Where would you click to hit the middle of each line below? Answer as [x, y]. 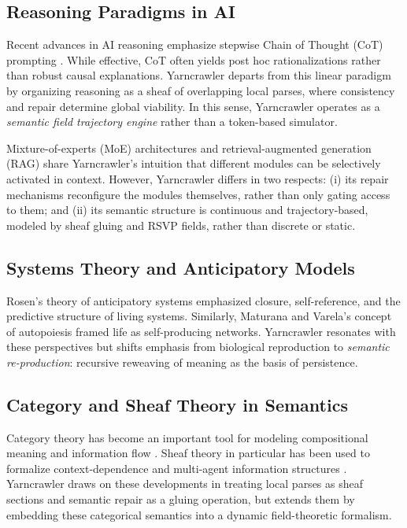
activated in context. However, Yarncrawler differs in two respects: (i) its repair [198, 178]
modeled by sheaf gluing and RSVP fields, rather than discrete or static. [181, 225]
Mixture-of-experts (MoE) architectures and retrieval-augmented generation [189, 148]
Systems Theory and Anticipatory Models [181, 267]
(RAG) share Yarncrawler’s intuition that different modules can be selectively [194, 163]
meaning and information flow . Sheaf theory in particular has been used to [188, 453]
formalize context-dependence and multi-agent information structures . [177, 468]
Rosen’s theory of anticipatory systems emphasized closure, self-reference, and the [203, 300]
